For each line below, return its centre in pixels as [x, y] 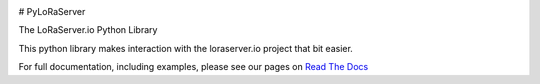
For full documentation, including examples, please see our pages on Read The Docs [193, 67]
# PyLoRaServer [52, 11]
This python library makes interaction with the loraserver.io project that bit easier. [186, 48]
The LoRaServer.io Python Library [88, 30]
